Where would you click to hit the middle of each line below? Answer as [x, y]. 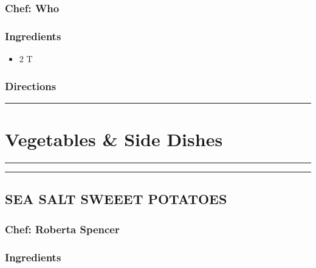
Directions [31, 86]
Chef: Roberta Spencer [62, 229]
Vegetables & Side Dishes [114, 139]
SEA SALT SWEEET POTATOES [116, 199]
